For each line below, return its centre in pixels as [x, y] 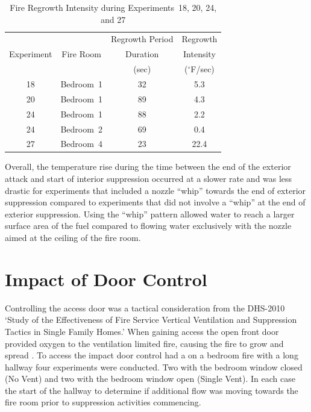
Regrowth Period [142, 39]
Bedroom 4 [81, 144]
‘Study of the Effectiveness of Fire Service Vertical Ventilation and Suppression [151, 320]
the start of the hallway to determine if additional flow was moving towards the [152, 390]
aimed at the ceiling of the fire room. [73, 237]
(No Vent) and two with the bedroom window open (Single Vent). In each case [150, 379]
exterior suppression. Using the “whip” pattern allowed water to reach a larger [150, 214]
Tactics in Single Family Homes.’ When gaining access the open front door [142, 331]
